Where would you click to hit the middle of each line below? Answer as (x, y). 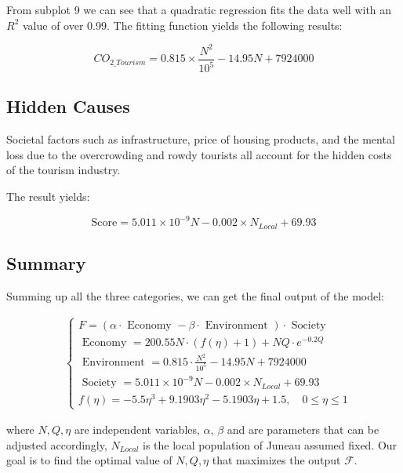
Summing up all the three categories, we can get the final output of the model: (195, 295)
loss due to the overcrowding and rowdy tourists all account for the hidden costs (199, 154)
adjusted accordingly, (57, 444)
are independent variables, (137, 429)
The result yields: (48, 196)
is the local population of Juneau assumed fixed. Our (270, 444)
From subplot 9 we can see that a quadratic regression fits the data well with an (199, 9)
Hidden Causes (68, 106)
